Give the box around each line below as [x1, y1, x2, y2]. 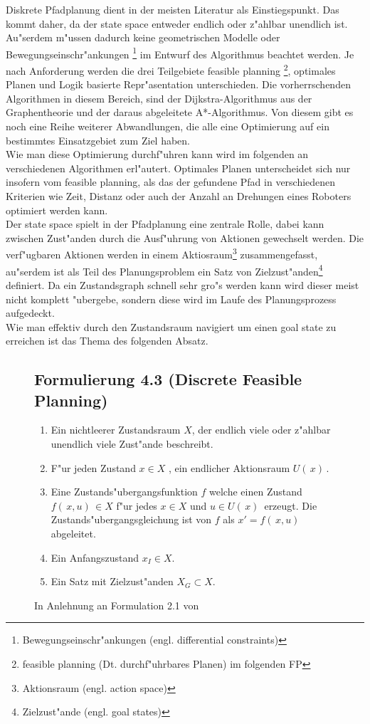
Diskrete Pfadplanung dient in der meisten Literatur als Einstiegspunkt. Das [6, 2, 339, 16]
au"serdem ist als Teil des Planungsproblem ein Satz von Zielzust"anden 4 [6, 261, 323, 278]
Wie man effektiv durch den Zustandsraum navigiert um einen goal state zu [6, 319, 337, 334]
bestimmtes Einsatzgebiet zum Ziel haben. [6, 132, 191, 147]
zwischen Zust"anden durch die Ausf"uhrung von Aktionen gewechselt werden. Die [6, 230, 364, 245]
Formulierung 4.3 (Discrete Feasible [34, 368, 302, 390]
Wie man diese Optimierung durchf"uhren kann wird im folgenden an [6, 147, 309, 162]
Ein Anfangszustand [51, 550, 139, 565]
